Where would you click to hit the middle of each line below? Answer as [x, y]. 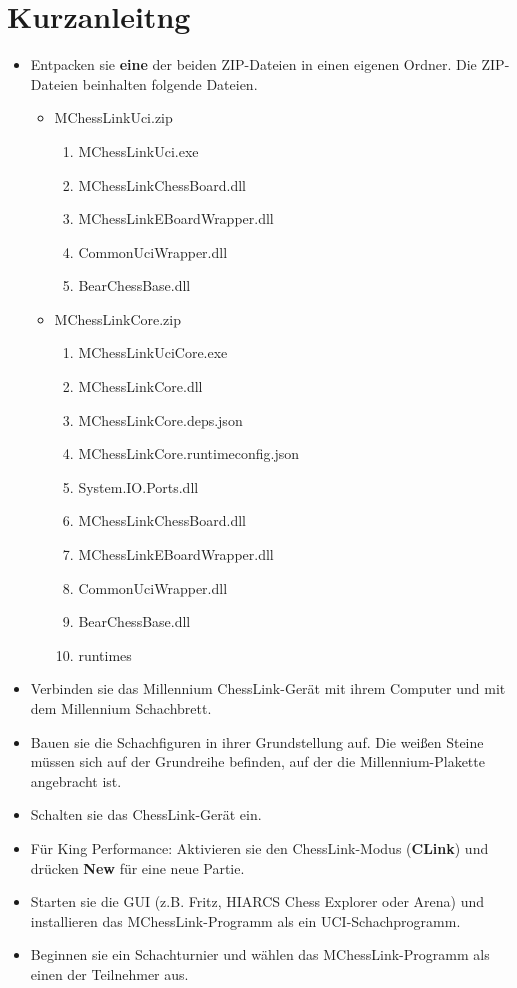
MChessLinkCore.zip [117, 318]
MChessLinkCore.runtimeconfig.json [189, 453]
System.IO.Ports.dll [138, 486]
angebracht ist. [76, 780]
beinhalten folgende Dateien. [170, 83]
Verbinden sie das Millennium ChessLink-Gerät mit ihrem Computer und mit [268, 688]
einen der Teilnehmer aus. [109, 973]
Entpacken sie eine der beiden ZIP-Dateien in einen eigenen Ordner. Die [253, 64]
